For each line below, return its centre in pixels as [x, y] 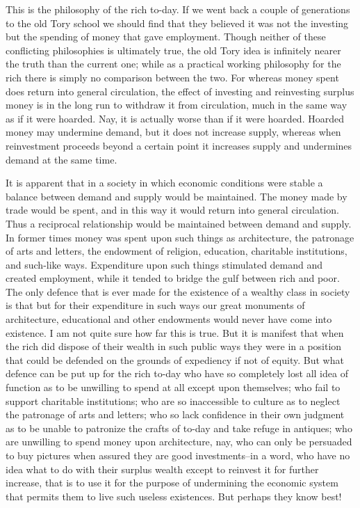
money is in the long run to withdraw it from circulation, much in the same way [177, 105]
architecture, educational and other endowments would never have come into [169, 319]
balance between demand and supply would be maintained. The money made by [177, 196]
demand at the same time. [62, 159]
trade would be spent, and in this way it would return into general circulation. [172, 210]
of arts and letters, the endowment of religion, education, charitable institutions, [177, 251]
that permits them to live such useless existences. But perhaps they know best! [174, 496]
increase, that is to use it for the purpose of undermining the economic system [172, 483]
